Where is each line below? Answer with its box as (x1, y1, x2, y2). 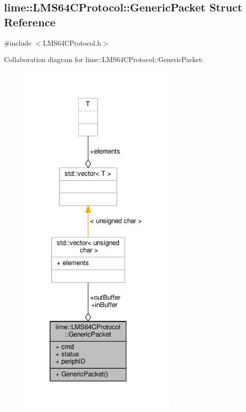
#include (4, 37, 32, 48)
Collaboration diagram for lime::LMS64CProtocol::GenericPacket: (4, 54, 204, 65)
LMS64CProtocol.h (43, 37, 101, 48)
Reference (4, 14, 56, 29)
